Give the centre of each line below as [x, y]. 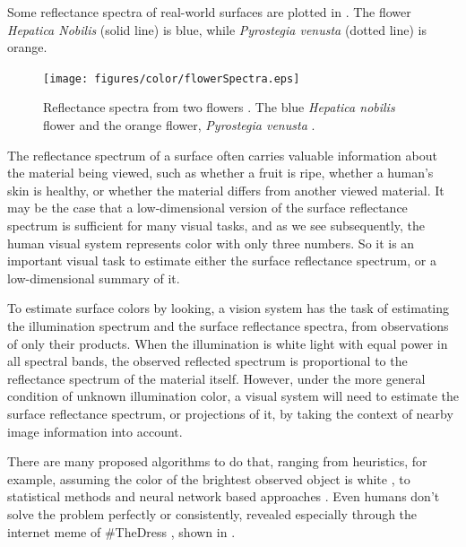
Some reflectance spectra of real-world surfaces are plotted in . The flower [209, 12]
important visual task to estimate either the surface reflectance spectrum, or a [222, 260]
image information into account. [95, 431]
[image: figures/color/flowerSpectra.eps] [172, 78]
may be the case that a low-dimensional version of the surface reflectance [207, 208]
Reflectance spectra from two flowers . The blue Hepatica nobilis [219, 107]
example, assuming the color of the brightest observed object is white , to [209, 478]
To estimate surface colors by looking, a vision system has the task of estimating [229, 308]
